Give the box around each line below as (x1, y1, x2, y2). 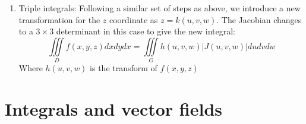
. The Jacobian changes (216, 13, 302, 26)
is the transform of (90, 62, 157, 74)
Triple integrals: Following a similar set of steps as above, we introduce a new (18, 2, 301, 14)
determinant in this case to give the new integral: (56, 25, 236, 37)
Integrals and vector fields (5, 96, 222, 120)
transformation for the (18, 13, 100, 26)
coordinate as (109, 13, 158, 26)
